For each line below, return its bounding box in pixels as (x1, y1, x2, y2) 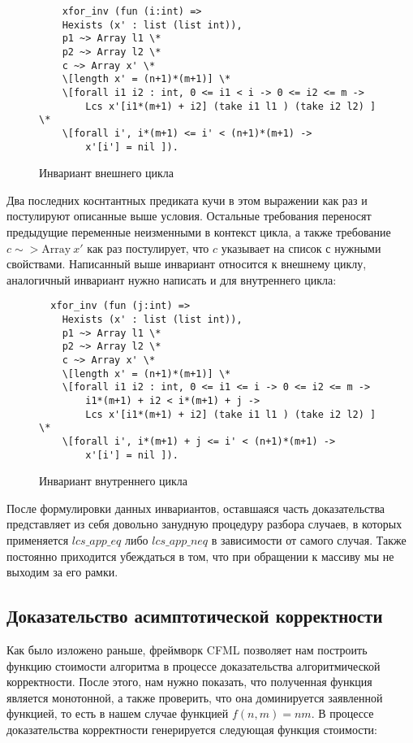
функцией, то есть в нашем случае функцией (6, 705, 229, 722)
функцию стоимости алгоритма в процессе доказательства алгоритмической (6, 657, 381, 674)
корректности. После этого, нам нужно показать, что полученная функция (6, 673, 372, 690)
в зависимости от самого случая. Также (211, 532, 407, 549)
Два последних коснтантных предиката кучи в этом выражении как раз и (6, 191, 368, 208)
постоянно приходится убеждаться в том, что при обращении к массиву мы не (6, 547, 394, 564)
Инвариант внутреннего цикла (39, 472, 188, 489)
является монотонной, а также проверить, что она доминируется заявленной (6, 689, 383, 706)
